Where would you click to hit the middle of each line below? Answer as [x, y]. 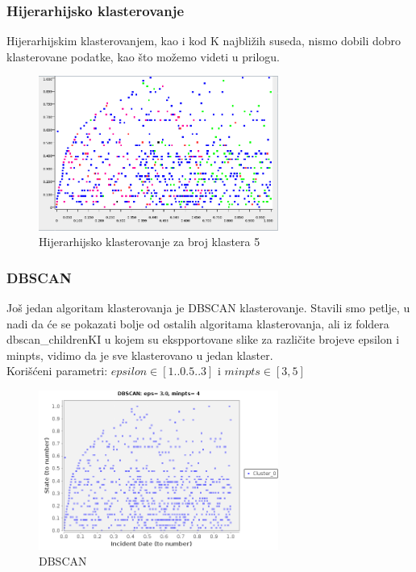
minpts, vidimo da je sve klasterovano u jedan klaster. [140, 355]
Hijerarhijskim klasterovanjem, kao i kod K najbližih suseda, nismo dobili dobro [204, 41]
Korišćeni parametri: [57, 371]
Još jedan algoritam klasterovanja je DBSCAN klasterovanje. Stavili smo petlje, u [208, 307]
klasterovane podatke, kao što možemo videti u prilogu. [143, 56]
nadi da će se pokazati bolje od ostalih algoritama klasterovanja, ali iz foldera [198, 323]
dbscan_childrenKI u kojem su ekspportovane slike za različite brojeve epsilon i [203, 339]
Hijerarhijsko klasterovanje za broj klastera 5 [150, 242]
